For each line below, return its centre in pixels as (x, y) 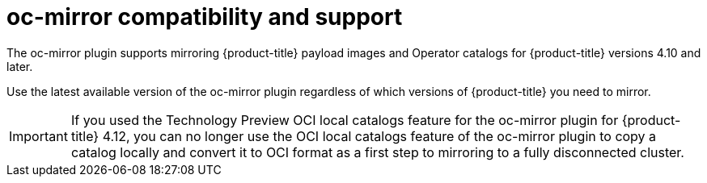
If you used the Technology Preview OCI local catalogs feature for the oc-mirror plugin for (345, 120)
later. (20, 66)
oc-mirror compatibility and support (205, 17)
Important (38, 136)
